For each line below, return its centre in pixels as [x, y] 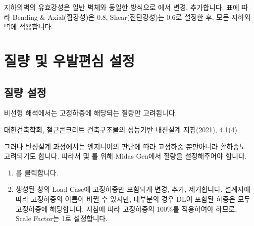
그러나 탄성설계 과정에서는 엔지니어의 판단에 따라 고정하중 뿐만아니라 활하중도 [125, 146]
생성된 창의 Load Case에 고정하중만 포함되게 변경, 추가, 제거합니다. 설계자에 [133, 189]
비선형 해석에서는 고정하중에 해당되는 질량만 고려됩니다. [91, 113]
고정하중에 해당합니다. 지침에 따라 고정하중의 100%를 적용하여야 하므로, [126, 208]
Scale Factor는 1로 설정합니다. [62, 218]
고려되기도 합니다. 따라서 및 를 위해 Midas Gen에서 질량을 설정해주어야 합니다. [125, 156]
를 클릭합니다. [37, 172]
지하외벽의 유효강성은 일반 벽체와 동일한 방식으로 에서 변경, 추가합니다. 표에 [122, 7]
